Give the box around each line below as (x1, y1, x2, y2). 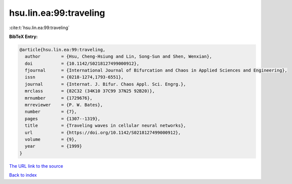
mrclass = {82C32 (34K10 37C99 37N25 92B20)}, (25, 88, 155, 94)
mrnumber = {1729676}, (25, 95, 93, 101)
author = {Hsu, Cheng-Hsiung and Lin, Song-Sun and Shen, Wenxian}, (25, 54, 212, 59)
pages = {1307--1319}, (25, 116, 101, 121)
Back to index (9, 172, 37, 178)
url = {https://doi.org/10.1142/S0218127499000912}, (25, 130, 181, 135)
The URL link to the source (9, 163, 64, 169)
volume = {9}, (25, 137, 77, 142)
